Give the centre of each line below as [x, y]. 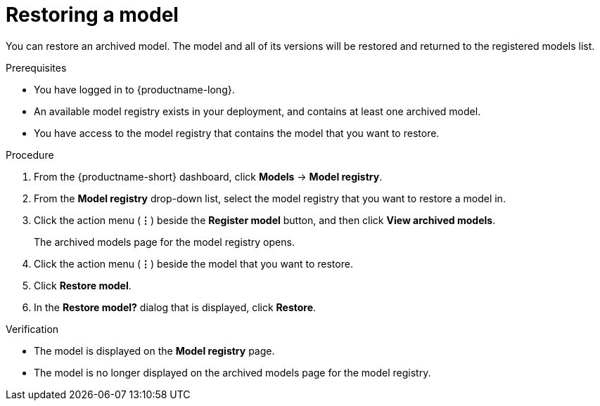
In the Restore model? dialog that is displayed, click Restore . [175, 307]
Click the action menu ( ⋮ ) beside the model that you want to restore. [193, 263]
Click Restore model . [83, 285]
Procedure [30, 155]
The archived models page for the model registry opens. [164, 242]
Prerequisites [36, 67]
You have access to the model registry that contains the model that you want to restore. [237, 133]
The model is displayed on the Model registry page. [154, 351]
